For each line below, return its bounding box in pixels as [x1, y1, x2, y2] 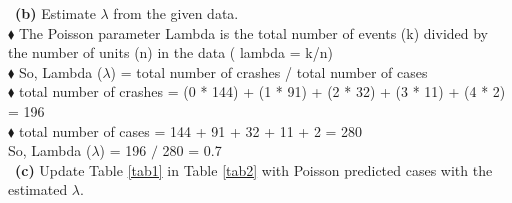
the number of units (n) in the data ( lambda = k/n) [8, 42, 333, 63]
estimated [8, 179, 68, 200]
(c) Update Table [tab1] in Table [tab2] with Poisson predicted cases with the [15, 159, 493, 180]
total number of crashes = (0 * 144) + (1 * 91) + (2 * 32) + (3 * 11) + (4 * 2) [18, 81, 506, 102]
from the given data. [113, 3, 239, 23]
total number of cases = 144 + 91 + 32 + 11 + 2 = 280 [18, 120, 363, 141]
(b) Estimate [15, 3, 96, 23]
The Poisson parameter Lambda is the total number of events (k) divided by [18, 22, 489, 43]
